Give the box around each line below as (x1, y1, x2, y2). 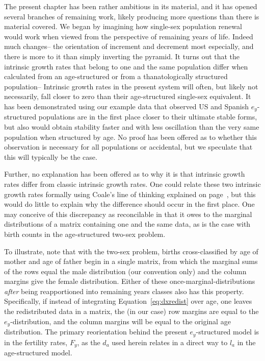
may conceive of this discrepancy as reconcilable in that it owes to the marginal (4, 208, 252, 219)
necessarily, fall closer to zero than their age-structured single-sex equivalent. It (4, 91, 251, 102)
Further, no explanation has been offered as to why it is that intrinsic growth (4, 169, 245, 179)
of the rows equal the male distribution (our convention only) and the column (4, 266, 247, 276)
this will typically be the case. (4, 151, 97, 162)
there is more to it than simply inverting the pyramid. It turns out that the (4, 51, 240, 61)
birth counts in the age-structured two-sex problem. (4, 228, 166, 239)
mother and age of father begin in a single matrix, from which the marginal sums (4, 256, 258, 267)
